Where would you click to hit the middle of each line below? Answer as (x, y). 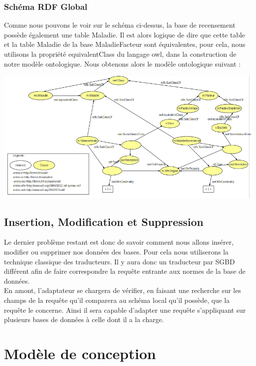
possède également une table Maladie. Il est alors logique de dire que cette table (125, 34)
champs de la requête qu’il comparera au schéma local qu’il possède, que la (117, 300)
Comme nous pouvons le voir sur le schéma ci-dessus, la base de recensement (120, 25)
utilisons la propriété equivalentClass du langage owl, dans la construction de (120, 54)
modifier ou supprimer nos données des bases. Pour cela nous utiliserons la (116, 251)
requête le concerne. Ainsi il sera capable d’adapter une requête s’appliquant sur (125, 310)
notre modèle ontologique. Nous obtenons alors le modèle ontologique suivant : (122, 63)
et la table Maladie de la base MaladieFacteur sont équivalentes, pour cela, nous (125, 44)
